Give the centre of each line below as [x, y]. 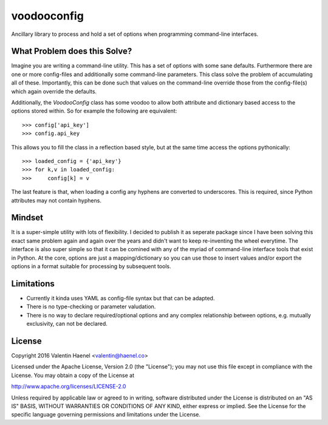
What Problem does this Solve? [72, 51]
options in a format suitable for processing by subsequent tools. [91, 266]
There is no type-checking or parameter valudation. [91, 306]
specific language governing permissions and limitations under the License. [106, 415]
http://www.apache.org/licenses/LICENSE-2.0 [69, 387]
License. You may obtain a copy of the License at [73, 375]
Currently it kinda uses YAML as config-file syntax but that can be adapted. [121, 298]
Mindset [27, 218]
